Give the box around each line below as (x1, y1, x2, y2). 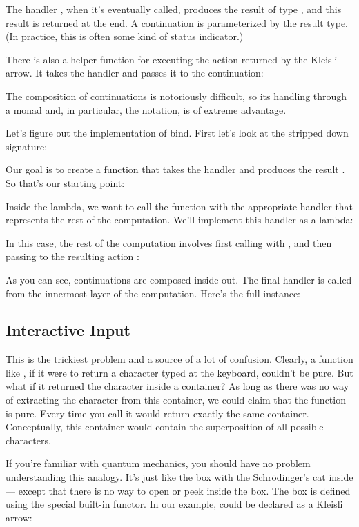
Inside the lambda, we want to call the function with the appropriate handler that (6, 199, 353, 213)
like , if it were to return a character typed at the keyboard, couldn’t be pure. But (6, 365, 353, 379)
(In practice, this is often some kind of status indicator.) (6, 29, 244, 43)
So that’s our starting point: (6, 175, 125, 190)
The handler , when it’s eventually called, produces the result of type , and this (6, 2, 342, 16)
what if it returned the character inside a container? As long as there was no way (6, 379, 349, 393)
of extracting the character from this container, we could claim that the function (6, 392, 346, 407)
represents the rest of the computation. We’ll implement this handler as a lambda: (6, 212, 353, 227)
